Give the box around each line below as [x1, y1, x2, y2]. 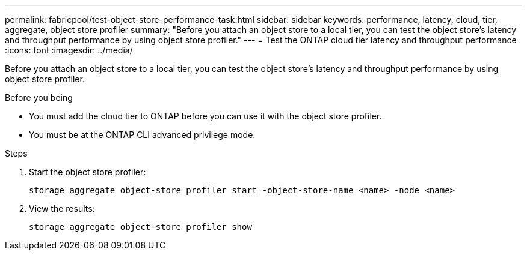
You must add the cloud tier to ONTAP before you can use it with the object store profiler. [29, 111, 382, 121]
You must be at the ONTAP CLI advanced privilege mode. [29, 130, 256, 140]
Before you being [5, 92, 73, 103]
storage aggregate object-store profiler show [29, 222, 252, 232]
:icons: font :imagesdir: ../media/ [5, 45, 133, 55]
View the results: [29, 203, 95, 214]
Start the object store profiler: [29, 167, 146, 177]
